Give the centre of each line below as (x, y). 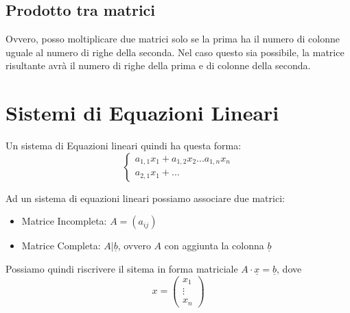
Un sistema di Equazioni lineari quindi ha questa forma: (124, 146)
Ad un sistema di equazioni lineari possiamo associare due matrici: (145, 198)
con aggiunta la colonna (214, 246)
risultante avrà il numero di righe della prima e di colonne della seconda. (158, 65)
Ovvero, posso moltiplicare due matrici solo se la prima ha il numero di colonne (173, 39)
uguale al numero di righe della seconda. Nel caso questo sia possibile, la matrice (175, 52)
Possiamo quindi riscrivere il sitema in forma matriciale (122, 268)
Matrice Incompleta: (64, 221)
